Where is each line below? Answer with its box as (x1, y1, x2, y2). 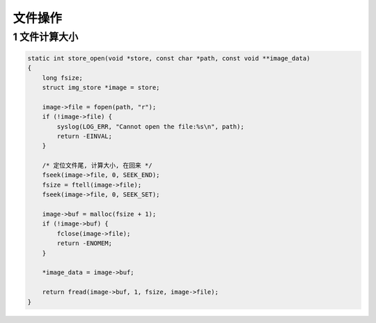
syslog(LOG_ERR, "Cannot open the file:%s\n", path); (56, 123, 244, 130)
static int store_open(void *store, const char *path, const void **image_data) (27, 54, 311, 62)
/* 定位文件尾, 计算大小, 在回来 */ (42, 161, 152, 170)
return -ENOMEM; (56, 239, 113, 247)
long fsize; (42, 74, 84, 81)
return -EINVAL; (56, 132, 113, 140)
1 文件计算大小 (13, 31, 79, 43)
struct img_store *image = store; (42, 84, 160, 91)
